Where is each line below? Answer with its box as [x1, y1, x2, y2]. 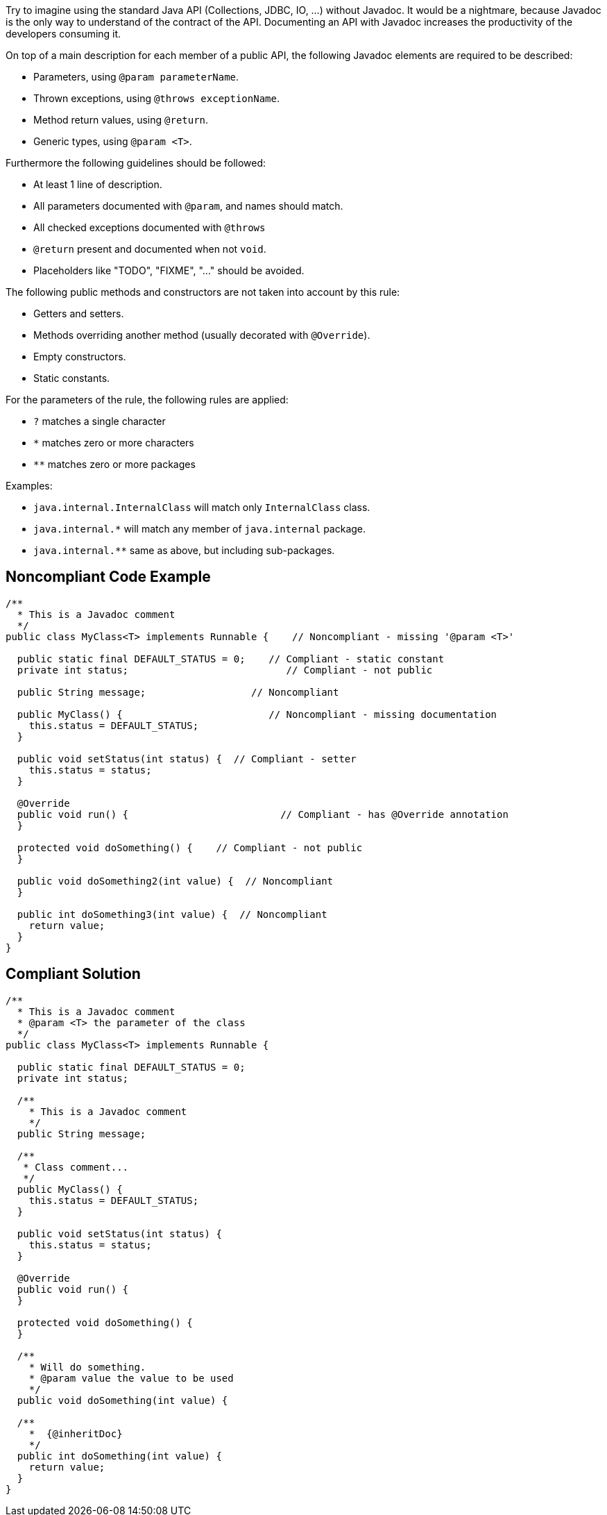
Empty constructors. [33, 351, 126, 362]
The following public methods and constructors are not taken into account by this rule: [6, 286, 400, 298]
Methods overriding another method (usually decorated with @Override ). [33, 329, 370, 341]
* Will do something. [28, 1361, 146, 1373]
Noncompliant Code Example [6, 568, 211, 586]
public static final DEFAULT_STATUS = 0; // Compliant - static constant [17, 653, 445, 664]
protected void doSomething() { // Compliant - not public [17, 842, 363, 853]
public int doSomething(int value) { [17, 1450, 222, 1462]
